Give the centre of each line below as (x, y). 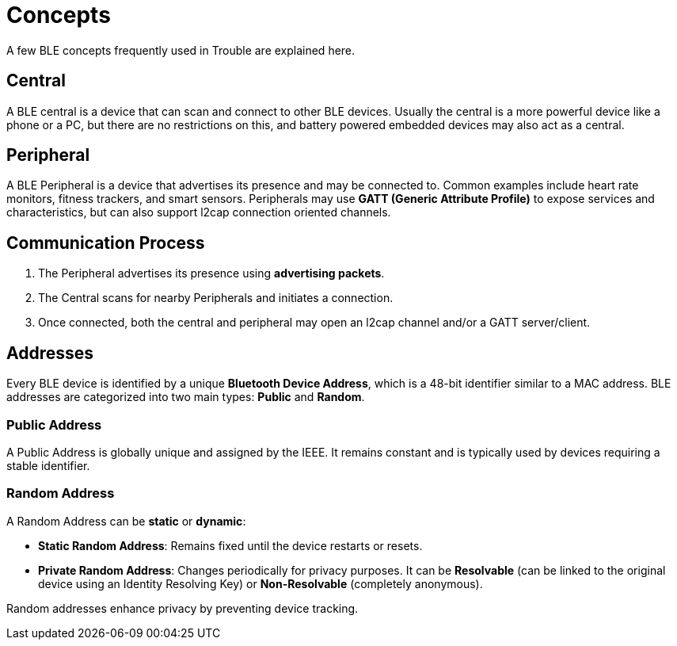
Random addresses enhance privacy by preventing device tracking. (183, 608)
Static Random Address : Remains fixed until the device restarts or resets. (230, 545)
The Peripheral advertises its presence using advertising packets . (211, 273)
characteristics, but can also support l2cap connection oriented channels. (199, 212)
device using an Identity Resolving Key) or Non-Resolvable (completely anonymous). (261, 583)
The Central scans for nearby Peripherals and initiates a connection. (216, 298)
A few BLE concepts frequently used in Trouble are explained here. (181, 50)
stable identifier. (48, 465)
